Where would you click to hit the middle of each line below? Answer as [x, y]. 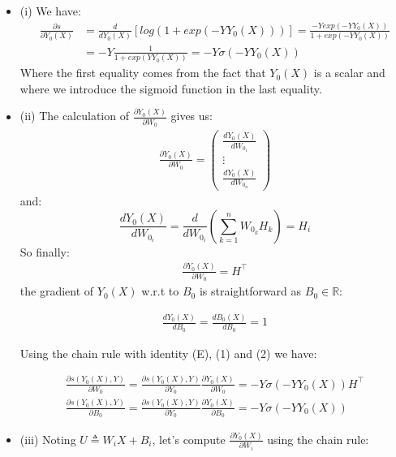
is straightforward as [250, 291]
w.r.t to [160, 291]
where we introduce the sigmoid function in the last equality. [171, 88]
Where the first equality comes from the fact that [143, 73]
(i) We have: [50, 11]
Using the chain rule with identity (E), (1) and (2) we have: [168, 353]
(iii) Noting [48, 439]
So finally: [45, 251]
